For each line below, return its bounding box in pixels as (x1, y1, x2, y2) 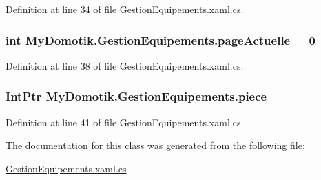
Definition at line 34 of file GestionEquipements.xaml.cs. (6, 2, 244, 16)
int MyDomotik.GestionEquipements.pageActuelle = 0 (6, 31, 315, 48)
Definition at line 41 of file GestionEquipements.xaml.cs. (6, 114, 244, 129)
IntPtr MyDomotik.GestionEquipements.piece (6, 88, 267, 105)
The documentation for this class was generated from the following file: (6, 138, 305, 152)
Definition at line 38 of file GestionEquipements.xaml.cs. (6, 58, 244, 72)
